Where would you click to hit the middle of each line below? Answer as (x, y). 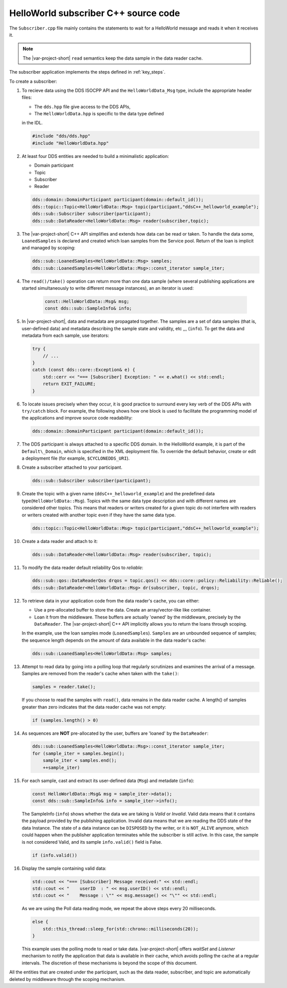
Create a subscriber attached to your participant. (72, 467)
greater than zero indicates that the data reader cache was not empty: (94, 707)
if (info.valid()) (55, 855)
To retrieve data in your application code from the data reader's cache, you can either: (110, 601)
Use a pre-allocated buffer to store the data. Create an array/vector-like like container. (123, 610)
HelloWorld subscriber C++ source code (94, 13)
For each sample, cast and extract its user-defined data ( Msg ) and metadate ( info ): (108, 780)
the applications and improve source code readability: (77, 418)
